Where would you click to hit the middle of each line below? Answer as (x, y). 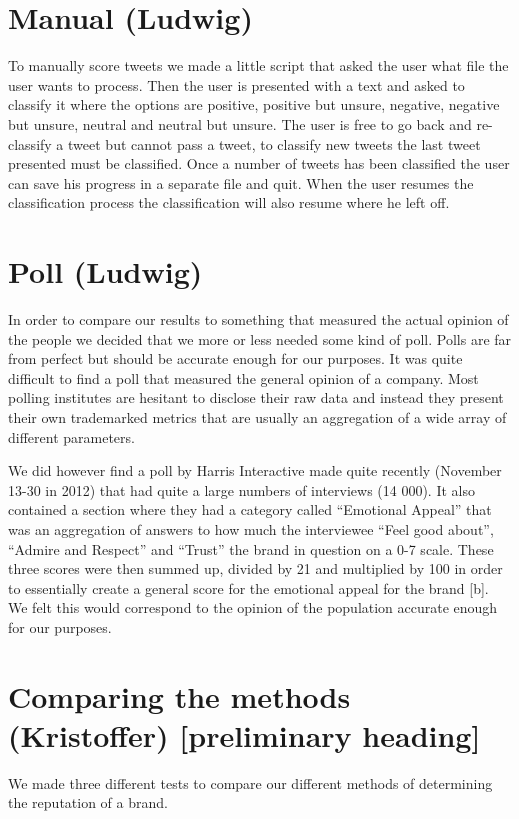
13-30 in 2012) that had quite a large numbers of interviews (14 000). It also (241, 489)
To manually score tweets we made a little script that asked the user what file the (258, 65)
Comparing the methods (179, 695)
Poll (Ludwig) (105, 271)
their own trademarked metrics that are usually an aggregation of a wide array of (257, 416)
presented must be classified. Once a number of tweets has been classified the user (259, 163)
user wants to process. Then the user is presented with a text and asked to (236, 84)
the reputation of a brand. (88, 802)
